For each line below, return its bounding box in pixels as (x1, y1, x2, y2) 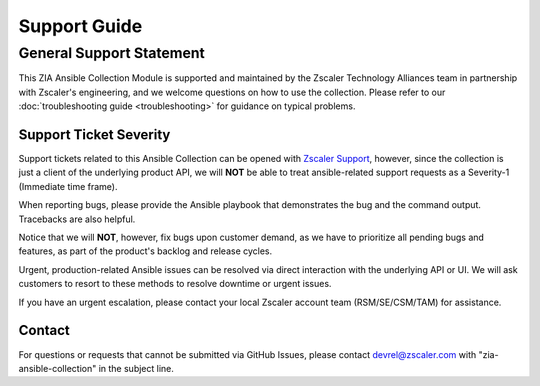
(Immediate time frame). (18, 180, 118, 192)
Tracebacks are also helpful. (18, 213, 136, 225)
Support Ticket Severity (18, 126, 171, 143)
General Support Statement (18, 44, 205, 62)
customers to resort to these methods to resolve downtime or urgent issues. (18, 278, 332, 290)
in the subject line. (98, 362, 175, 374)
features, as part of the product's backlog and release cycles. (18, 245, 273, 257)
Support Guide (18, 15, 143, 37)
